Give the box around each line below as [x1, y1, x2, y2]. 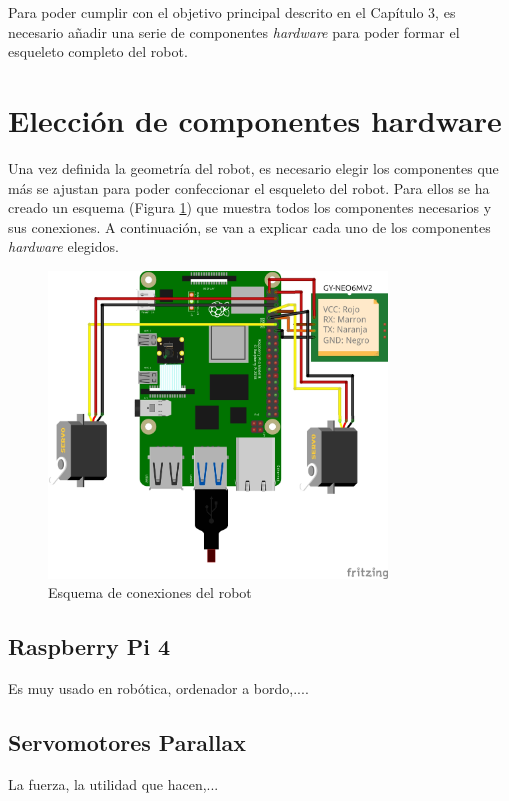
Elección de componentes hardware [8, 99, 502, 140]
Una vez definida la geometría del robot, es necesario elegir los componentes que [8, 157, 499, 178]
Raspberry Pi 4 [8, 631, 170, 662]
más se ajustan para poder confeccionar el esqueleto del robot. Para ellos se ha [8, 177, 490, 198]
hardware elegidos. [8, 236, 119, 257]
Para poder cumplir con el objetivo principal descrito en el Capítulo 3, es [8, 2, 456, 22]
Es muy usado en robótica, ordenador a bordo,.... [8, 678, 309, 699]
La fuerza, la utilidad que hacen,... [8, 773, 219, 794]
